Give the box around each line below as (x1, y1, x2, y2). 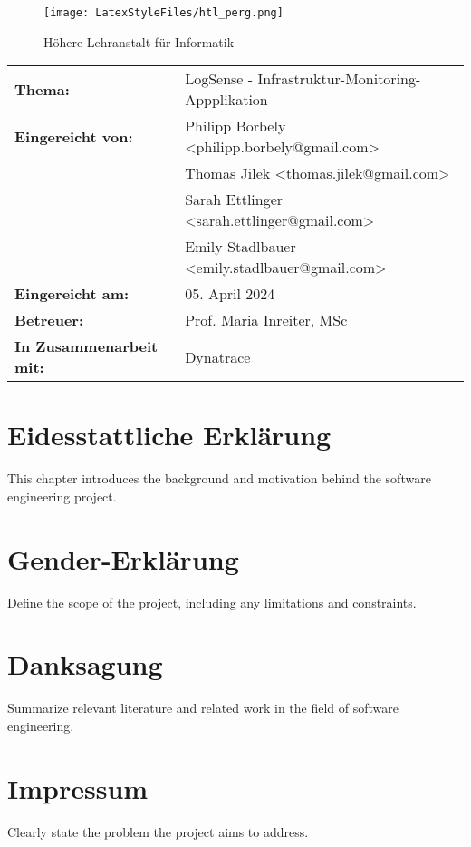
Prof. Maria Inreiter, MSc (185, 309, 348, 331)
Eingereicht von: (14, 125, 133, 147)
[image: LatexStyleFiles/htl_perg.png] (43, 6, 284, 19)
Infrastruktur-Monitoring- (257, 68, 421, 90)
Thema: (14, 78, 70, 100)
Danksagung (7, 646, 163, 683)
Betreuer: (14, 309, 84, 331)
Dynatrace (185, 346, 251, 367)
